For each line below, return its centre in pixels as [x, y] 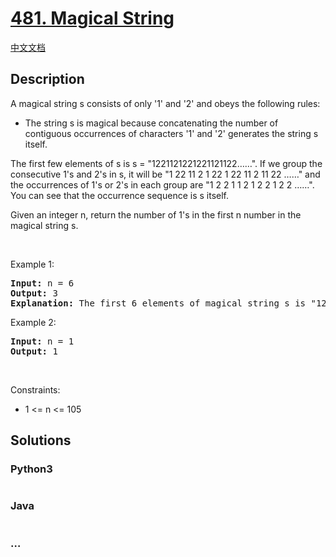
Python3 [31, 469]
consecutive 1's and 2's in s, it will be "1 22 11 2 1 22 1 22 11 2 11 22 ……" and [165, 174]
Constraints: [35, 389]
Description [47, 79]
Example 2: [33, 322]
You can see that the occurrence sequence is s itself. [119, 195]
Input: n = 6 [42, 283]
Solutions [41, 440]
